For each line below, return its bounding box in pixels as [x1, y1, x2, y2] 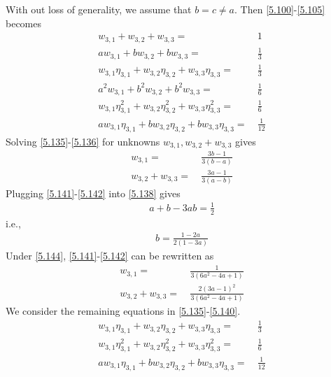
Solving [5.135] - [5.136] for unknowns [6, 134, 160, 148]
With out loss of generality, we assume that [6, 2, 192, 16]
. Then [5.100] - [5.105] [234, 2, 325, 16]
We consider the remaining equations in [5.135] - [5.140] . [6, 303, 241, 318]
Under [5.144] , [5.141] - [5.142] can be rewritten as [6, 248, 214, 263]
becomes [6, 15, 42, 30]
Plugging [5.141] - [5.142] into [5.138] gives [6, 185, 181, 200]
